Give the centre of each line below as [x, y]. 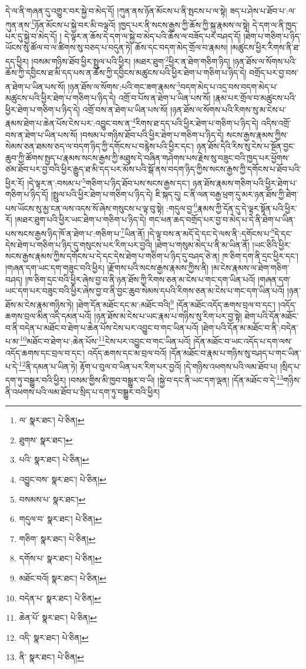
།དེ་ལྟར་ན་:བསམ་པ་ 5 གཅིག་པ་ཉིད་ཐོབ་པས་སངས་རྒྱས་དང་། [109, 182]
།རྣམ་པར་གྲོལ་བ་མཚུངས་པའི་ [255, 98]
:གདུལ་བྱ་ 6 [182, 207]
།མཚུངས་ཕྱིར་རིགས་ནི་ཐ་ [265, 47]
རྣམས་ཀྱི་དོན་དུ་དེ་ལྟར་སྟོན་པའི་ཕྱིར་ [247, 208]
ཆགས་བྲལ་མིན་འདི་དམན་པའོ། [48, 316]
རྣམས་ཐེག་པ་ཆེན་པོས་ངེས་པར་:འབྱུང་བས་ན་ [69, 123]
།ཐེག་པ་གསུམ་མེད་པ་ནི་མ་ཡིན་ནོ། [202, 244]
